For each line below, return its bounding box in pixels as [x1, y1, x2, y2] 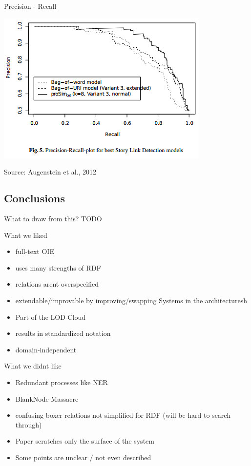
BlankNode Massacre [15, 393, 79, 404]
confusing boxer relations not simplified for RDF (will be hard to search [15, 410, 230, 420]
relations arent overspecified [15, 279, 99, 289]
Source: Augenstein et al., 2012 [4, 167, 97, 177]
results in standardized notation [15, 328, 111, 338]
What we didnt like [4, 361, 62, 371]
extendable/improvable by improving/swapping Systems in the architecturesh [15, 295, 247, 305]
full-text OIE [15, 246, 54, 256]
